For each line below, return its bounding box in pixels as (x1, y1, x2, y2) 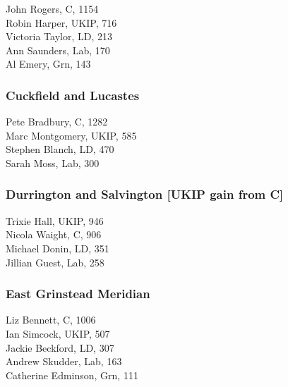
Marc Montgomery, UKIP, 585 (6, 128, 137, 142)
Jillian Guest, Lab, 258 (6, 254, 104, 269)
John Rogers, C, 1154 (6, 1, 99, 16)
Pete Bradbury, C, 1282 (6, 114, 108, 129)
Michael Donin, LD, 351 (6, 240, 109, 255)
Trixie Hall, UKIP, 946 (6, 213, 104, 228)
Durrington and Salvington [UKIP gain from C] (6, 185, 284, 203)
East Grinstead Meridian (6, 285, 150, 302)
